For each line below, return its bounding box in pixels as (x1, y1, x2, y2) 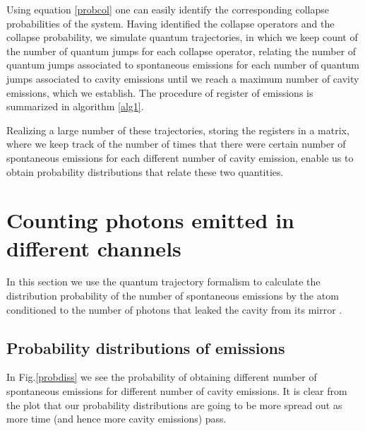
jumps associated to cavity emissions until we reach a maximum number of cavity (6, 71, 359, 85)
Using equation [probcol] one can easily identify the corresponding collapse (6, 2, 330, 16)
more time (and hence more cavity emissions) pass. (6, 411, 227, 426)
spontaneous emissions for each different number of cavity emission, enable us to (6, 150, 354, 165)
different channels (6, 233, 181, 262)
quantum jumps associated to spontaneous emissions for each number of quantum (6, 57, 360, 72)
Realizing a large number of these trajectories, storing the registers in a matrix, (6, 122, 349, 137)
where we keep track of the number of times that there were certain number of (6, 136, 346, 151)
